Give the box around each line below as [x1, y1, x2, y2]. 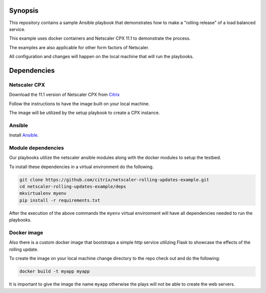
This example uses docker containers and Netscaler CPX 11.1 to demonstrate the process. [9, 35, 191, 41]
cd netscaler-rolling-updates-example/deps [19, 184, 127, 189]
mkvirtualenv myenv [19, 191, 66, 196]
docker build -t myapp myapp [19, 268, 90, 274]
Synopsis [9, 6, 39, 15]
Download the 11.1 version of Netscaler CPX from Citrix [9, 91, 120, 98]
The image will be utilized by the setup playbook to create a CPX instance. [9, 110, 160, 116]
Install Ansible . [9, 132, 39, 138]
